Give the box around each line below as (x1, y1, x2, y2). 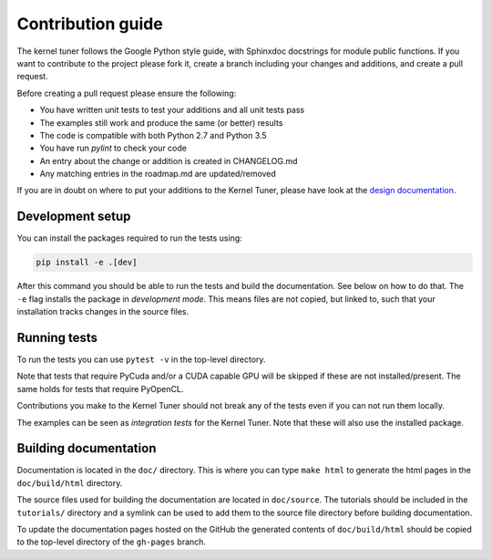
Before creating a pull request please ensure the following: (16, 88, 237, 98)
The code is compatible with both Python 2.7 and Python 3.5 (39, 129, 268, 140)
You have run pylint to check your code (39, 142, 187, 154)
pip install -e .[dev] (36, 257, 138, 268)
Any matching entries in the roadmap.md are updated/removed (39, 169, 277, 180)
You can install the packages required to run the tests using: (16, 233, 243, 243)
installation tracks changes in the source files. (16, 306, 190, 317)
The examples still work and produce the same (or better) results (39, 117, 283, 128)
